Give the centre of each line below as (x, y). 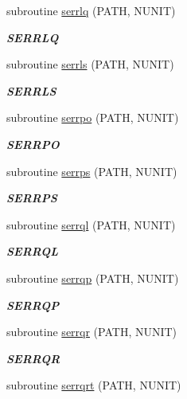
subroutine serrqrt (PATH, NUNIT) (94, 385)
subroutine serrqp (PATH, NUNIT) (93, 278)
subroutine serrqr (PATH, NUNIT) (92, 332)
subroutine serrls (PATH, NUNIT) (90, 64)
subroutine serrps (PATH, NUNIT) (92, 171)
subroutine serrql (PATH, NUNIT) (91, 224)
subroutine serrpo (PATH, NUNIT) (93, 117)
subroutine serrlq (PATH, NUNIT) (91, 10)
